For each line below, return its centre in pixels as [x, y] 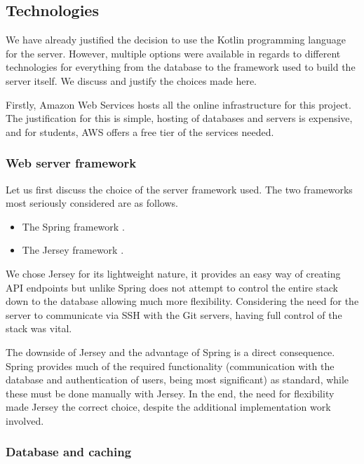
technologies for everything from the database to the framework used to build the [181, 67]
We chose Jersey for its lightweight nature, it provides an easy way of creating [173, 273]
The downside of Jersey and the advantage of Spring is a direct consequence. [170, 352]
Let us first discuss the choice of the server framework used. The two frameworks [179, 189]
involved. [25, 420]
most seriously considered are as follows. [92, 203]
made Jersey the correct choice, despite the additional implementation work [168, 407]
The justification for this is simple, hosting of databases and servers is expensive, [179, 118]
